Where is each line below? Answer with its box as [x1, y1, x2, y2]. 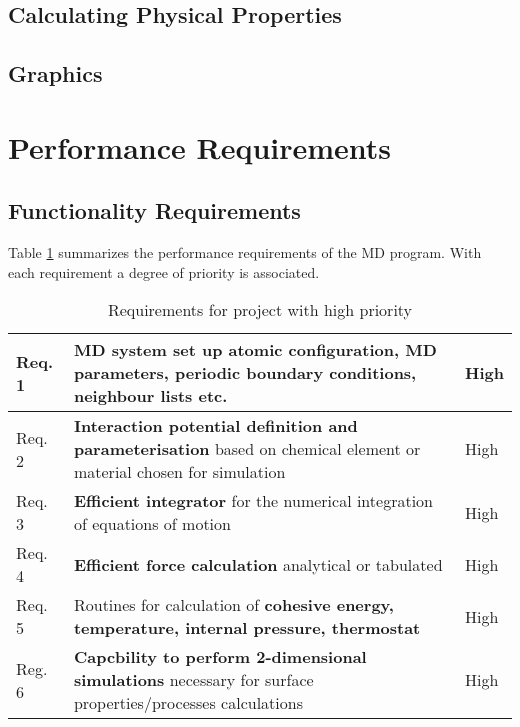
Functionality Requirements [8, 195, 301, 226]
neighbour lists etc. [73, 384, 228, 408]
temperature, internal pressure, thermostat [73, 616, 421, 640]
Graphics [8, 58, 103, 89]
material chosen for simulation [73, 460, 286, 484]
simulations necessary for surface [73, 668, 314, 692]
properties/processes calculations [73, 691, 303, 715]
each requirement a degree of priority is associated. [8, 261, 320, 282]
